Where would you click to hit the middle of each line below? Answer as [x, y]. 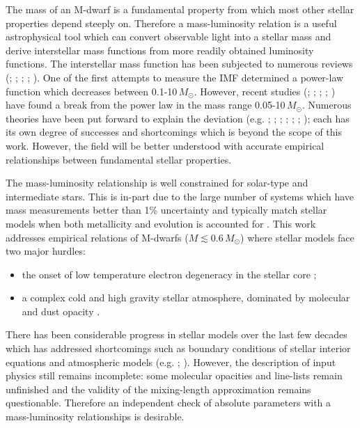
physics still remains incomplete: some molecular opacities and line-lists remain [174, 375]
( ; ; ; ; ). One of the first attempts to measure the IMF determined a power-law [175, 77]
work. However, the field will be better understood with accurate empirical [165, 145]
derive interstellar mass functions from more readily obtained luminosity [160, 50]
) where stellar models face [297, 237]
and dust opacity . [61, 311]
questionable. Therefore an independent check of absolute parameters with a [169, 403]
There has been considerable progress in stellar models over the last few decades [177, 334]
